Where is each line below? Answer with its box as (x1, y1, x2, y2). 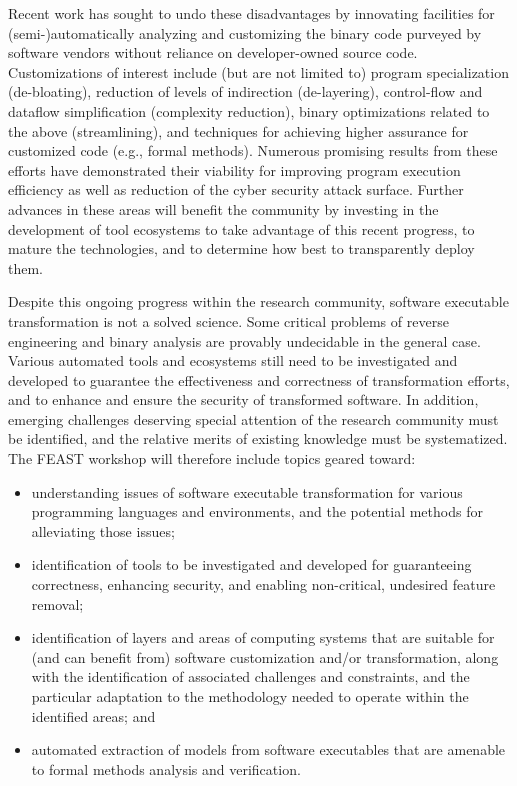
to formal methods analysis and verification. (31, 758, 301, 779)
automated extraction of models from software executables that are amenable (31, 739, 506, 760)
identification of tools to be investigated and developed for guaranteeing (31, 554, 472, 575)
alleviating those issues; (31, 520, 175, 541)
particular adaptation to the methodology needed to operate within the (31, 686, 469, 706)
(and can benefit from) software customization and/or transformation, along (31, 646, 499, 667)
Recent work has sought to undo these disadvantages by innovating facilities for (8, 3, 495, 23)
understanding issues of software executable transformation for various (31, 481, 463, 502)
